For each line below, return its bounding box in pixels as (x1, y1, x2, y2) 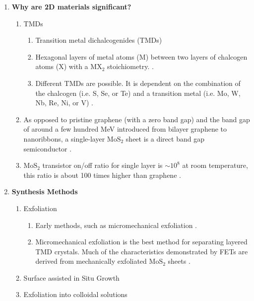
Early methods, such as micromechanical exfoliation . (35, 220, 197, 230)
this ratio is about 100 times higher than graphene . (23, 169, 181, 180)
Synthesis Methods (11, 186, 78, 197)
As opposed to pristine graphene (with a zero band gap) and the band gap (23, 114, 250, 124)
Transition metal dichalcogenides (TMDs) (35, 35, 162, 45)
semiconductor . (23, 143, 72, 153)
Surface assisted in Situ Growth (23, 272, 120, 283)
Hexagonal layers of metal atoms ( (35, 51, 139, 62)
